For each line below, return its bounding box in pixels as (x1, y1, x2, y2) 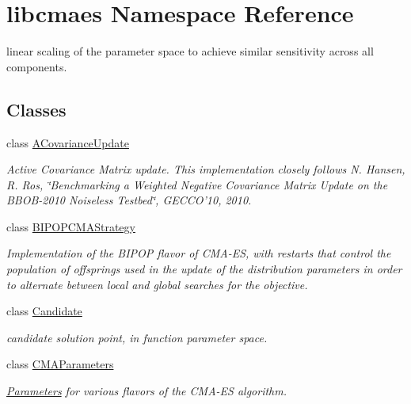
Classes (6, 97, 67, 121)
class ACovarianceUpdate (6, 134, 129, 151)
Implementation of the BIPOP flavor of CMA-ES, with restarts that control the (6, 245, 391, 261)
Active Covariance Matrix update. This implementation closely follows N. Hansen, (6, 161, 405, 177)
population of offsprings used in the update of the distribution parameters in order (6, 261, 402, 277)
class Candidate (6, 303, 82, 319)
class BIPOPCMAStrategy (6, 218, 135, 234)
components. (6, 58, 67, 74)
